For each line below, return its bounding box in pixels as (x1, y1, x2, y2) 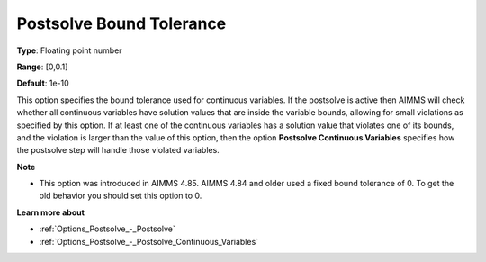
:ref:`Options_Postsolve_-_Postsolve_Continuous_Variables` (39, 236, 259, 247)
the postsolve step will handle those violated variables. (16, 145, 220, 156)
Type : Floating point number (16, 45, 122, 56)
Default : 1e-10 (16, 77, 69, 89)
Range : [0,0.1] (16, 61, 68, 72)
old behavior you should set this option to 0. (39, 190, 202, 202)
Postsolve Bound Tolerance (16, 14, 227, 33)
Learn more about (16, 207, 85, 218)
